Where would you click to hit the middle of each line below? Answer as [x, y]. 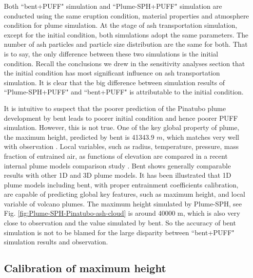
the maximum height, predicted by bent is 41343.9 [79, 137]
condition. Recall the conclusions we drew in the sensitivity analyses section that [125, 63]
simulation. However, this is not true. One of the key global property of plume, [122, 127]
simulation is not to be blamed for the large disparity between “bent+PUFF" [119, 232]
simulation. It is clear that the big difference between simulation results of [115, 82]
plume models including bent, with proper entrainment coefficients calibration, [121, 184]
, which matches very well [201, 137]
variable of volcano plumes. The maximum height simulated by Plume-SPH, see [123, 203]
